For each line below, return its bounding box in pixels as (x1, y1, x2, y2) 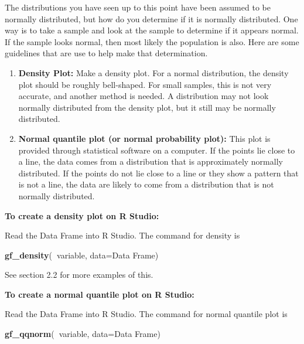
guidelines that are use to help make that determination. (5, 47, 208, 59)
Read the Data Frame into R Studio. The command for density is (5, 229, 240, 241)
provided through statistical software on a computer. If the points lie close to (18, 144, 295, 156)
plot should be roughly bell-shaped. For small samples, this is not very (18, 78, 272, 90)
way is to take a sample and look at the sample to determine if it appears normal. (5, 24, 299, 36)
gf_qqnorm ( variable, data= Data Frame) (5, 328, 160, 340)
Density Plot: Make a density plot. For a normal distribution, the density (18, 66, 289, 79)
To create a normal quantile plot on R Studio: (5, 288, 194, 300)
